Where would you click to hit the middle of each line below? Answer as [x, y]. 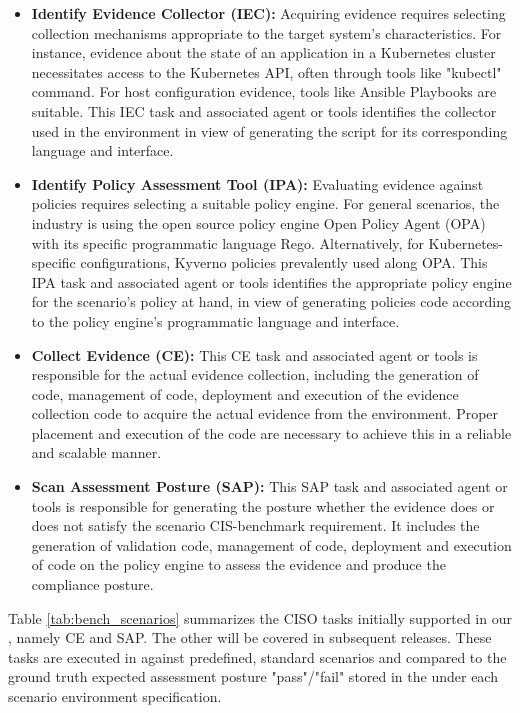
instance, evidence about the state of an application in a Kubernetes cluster [263, 52]
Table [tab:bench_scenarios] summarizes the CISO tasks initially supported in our [260, 617]
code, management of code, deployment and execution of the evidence [245, 393]
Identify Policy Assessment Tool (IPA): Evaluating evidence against [257, 183]
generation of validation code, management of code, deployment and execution [271, 544]
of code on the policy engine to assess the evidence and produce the [238, 564]
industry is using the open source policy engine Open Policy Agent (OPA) [258, 222]
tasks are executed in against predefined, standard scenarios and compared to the [257, 656]
